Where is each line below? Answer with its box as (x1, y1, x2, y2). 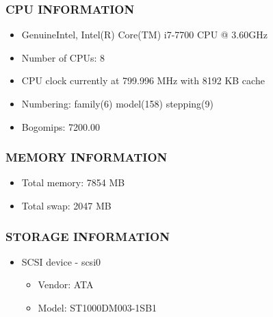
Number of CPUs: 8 (21, 50, 105, 64)
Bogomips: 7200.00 (21, 119, 101, 134)
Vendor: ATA (38, 277, 94, 292)
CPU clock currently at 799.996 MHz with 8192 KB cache (21, 73, 265, 88)
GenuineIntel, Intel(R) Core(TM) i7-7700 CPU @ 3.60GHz (21, 27, 268, 42)
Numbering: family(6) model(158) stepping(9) (21, 97, 213, 110)
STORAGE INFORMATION (5, 227, 170, 244)
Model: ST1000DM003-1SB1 (38, 301, 157, 314)
